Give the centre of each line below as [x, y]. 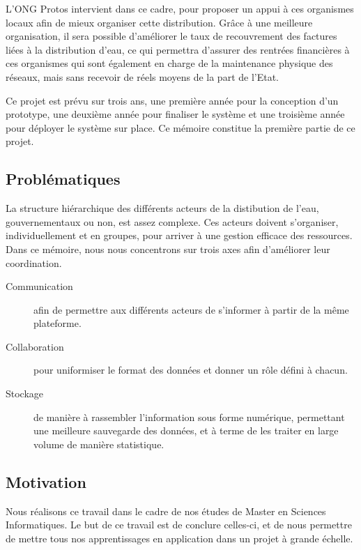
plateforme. [57, 323]
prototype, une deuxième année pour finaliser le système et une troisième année [175, 114]
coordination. [34, 262]
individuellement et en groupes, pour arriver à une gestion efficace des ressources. [179, 235]
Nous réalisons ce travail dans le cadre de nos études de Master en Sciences [166, 511]
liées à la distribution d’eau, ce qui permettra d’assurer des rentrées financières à [178, 49]
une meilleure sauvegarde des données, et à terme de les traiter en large [186, 430]
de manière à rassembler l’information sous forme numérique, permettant [189, 417]
